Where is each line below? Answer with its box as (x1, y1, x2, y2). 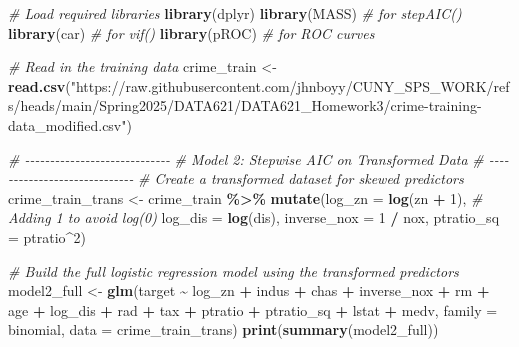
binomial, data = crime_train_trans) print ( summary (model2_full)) (8, 319, 439, 340)
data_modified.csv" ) (8, 114, 132, 135)
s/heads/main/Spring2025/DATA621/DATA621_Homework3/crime (8, 95, 425, 116)
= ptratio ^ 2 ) (8, 226, 86, 247)
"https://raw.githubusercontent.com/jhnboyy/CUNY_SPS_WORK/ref (70, 75, 510, 96)
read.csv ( (8, 75, 71, 96)
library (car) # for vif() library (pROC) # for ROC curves (8, 22, 375, 43)
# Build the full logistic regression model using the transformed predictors (8, 260, 459, 281)
